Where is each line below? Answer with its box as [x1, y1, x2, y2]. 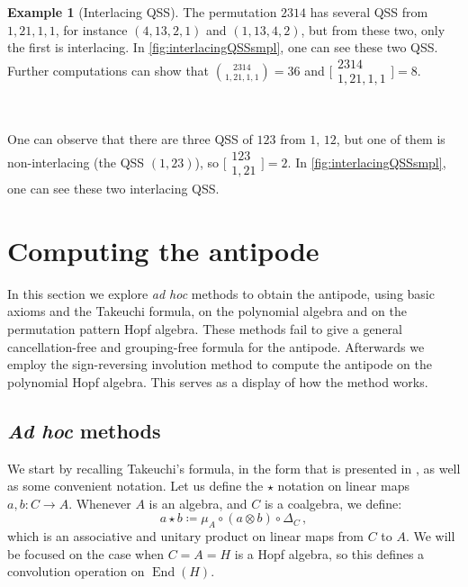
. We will [405, 527, 455, 546]
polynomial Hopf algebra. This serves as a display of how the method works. [7, 372, 428, 391]
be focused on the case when [7, 544, 164, 563]
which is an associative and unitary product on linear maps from [7, 527, 364, 546]
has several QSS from [310, 3, 428, 21]
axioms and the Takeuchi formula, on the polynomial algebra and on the [7, 302, 407, 321]
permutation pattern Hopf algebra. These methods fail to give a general [7, 320, 402, 338]
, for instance [55, 20, 128, 39]
